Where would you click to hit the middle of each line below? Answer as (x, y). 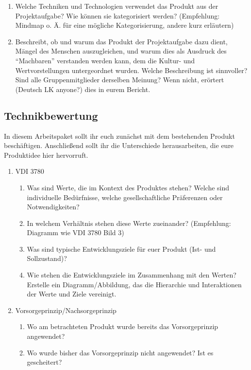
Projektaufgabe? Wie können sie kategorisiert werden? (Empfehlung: (117, 15)
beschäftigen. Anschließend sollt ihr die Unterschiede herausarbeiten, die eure (119, 145)
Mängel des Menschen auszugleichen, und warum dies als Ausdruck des (121, 51)
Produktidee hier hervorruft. (46, 155)
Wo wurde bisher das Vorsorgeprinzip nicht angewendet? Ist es (120, 352)
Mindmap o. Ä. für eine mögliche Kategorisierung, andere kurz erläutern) (125, 25)
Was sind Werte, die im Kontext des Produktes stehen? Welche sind (128, 187)
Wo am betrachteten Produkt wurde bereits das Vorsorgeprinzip (123, 326)
